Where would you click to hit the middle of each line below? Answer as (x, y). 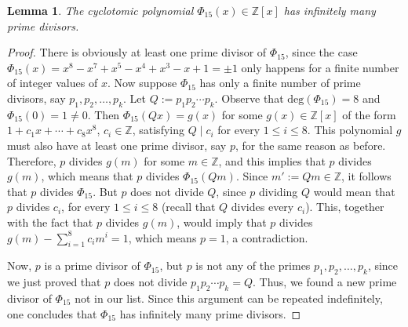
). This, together (345, 207)
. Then (104, 114)
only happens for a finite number (320, 67)
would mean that (354, 191)
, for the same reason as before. (310, 145)
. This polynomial (350, 130)
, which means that (87, 176)
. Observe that (249, 98)
